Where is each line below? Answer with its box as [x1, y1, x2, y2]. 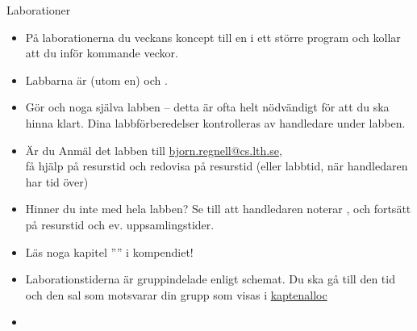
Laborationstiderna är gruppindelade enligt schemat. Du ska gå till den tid [25, 270, 395, 287]
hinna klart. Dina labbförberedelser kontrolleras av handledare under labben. [25, 114, 406, 131]
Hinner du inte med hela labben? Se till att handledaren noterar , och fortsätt [25, 200, 411, 217]
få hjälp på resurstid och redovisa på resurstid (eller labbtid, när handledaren [25, 157, 408, 174]
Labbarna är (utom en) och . [25, 71, 168, 88]
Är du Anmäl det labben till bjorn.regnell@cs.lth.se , [25, 141, 282, 158]
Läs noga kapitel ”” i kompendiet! [25, 243, 194, 260]
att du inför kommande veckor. [25, 44, 178, 61]
